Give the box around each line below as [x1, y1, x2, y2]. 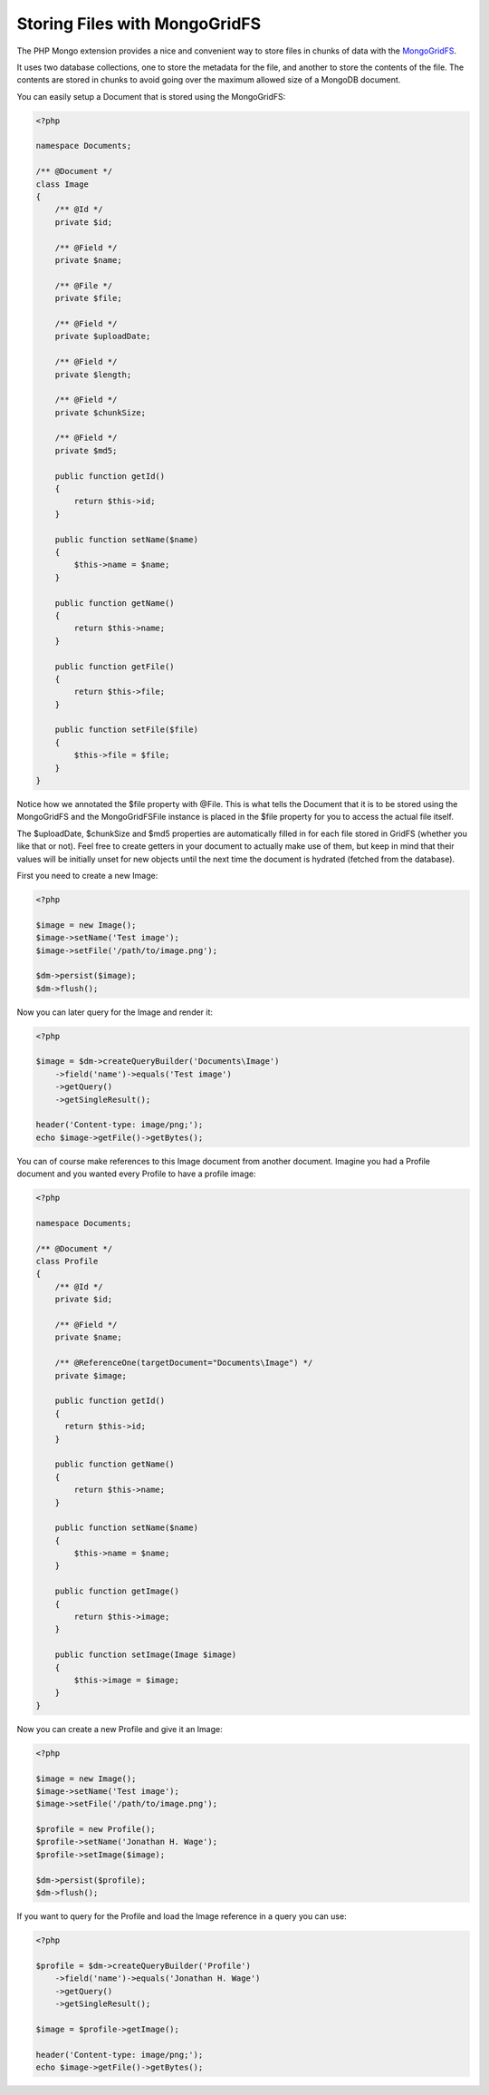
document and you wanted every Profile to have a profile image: [16, 1168, 256, 1179]
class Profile [35, 1256, 99, 1267]
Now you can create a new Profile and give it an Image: [16, 1723, 224, 1734]
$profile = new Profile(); [35, 1824, 156, 1835]
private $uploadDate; [54, 331, 151, 342]
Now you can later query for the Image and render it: [16, 1007, 213, 1018]
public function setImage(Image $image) [54, 1650, 237, 1660]
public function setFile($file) [54, 725, 199, 735]
